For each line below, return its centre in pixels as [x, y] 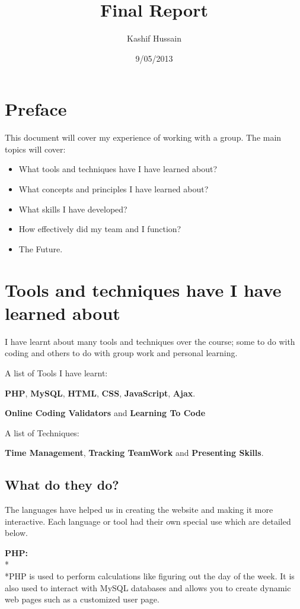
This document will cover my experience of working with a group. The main [143, 137]
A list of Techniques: [42, 432]
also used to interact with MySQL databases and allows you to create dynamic [148, 587]
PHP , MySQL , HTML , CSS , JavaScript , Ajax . [100, 393]
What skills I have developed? [73, 209]
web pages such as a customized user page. [82, 599]
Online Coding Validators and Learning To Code [105, 413]
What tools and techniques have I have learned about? [118, 169]
